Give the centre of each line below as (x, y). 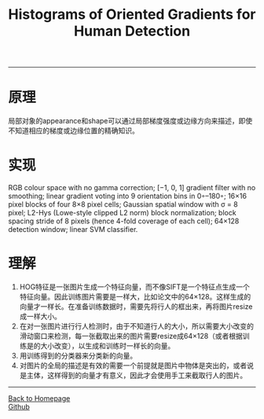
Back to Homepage (39, 398)
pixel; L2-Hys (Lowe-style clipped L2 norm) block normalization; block (123, 213)
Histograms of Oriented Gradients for (132, 15)
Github (19, 407)
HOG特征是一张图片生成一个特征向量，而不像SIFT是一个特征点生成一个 (134, 287)
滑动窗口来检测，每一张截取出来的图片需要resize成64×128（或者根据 (131, 336)
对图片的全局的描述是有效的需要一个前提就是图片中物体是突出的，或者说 (136, 366)
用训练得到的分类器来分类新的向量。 (78, 356)
